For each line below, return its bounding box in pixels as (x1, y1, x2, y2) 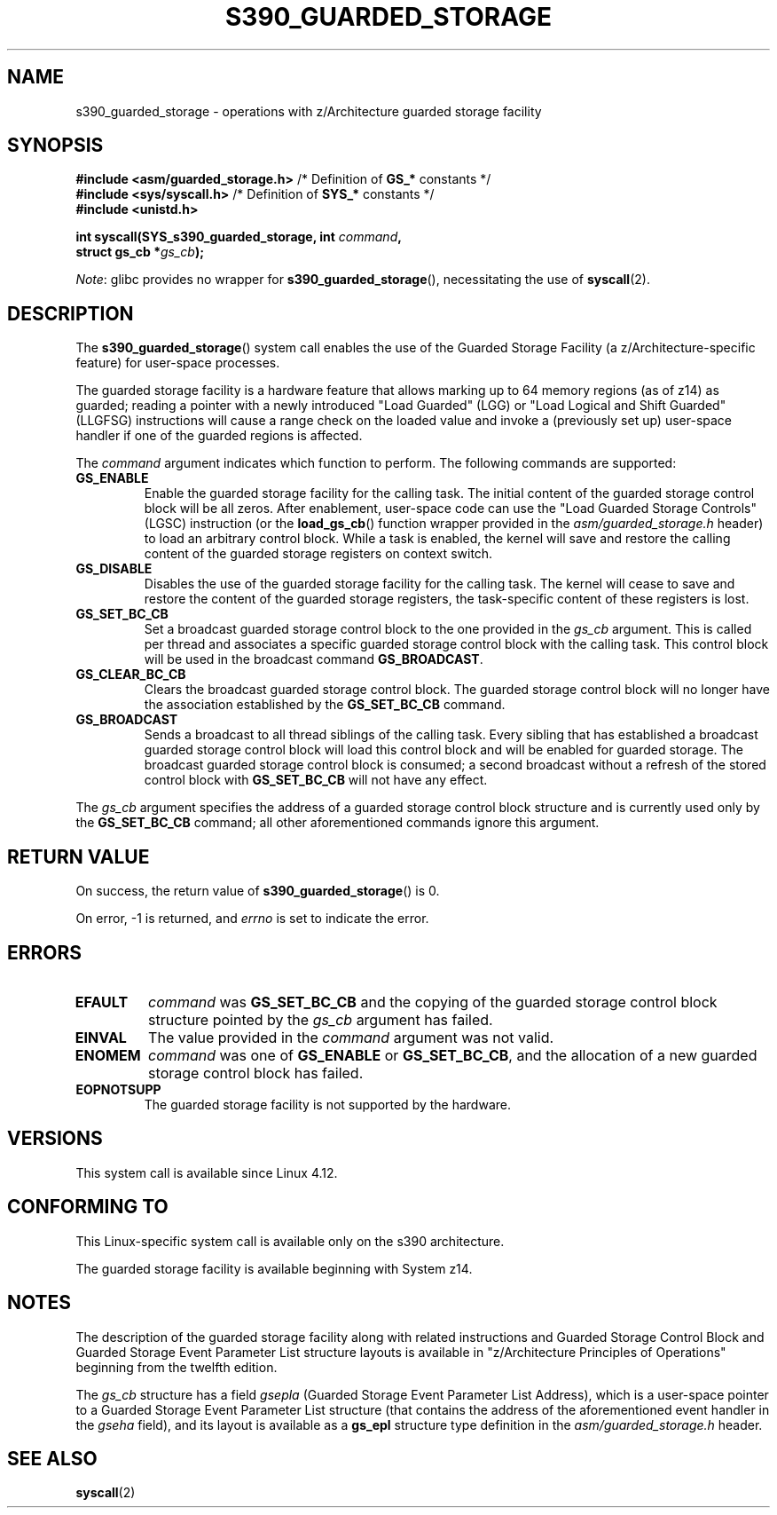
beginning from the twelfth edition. (75, 1359, 278, 1375)
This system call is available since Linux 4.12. (75, 1164, 338, 1180)
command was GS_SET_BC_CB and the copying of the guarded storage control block (148, 992, 718, 1011)
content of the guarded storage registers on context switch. (144, 546, 493, 562)
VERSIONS (7, 1127, 103, 1150)
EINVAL (75, 1028, 127, 1046)
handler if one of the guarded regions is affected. (75, 428, 363, 444)
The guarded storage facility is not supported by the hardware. (144, 1096, 511, 1112)
